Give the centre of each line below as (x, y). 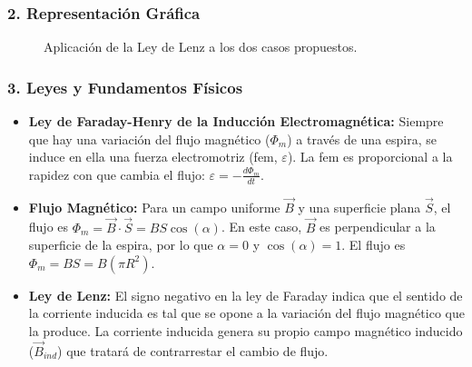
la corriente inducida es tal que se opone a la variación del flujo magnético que (246, 313)
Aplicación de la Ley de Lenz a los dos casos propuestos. (201, 47)
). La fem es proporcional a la (370, 157)
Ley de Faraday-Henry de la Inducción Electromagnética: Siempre (236, 121)
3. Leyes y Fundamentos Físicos (125, 87)
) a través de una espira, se (362, 139)
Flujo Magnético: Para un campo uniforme (154, 207)
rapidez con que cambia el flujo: (117, 174)
